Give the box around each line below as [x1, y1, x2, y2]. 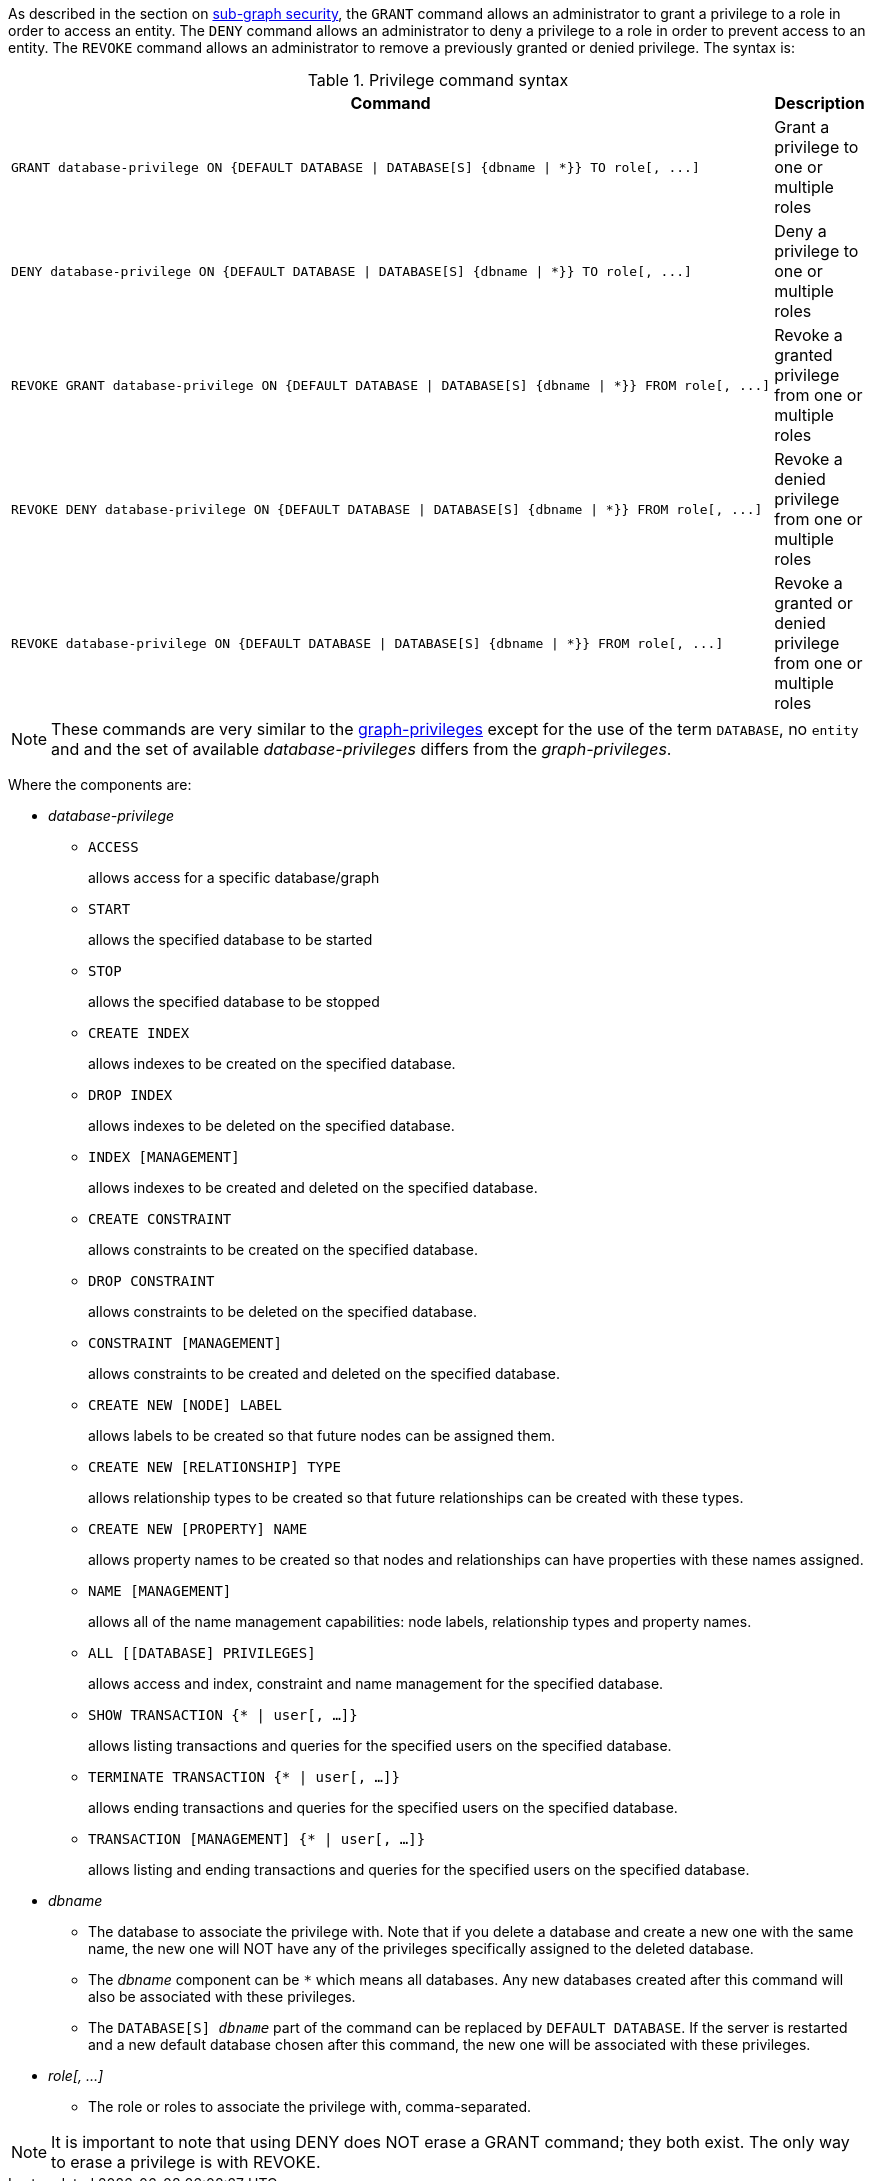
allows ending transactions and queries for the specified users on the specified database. [88, 1799, 678, 1816]
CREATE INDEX [88, 1025, 190, 1041]
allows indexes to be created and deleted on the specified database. [88, 1179, 538, 1196]
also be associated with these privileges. [88, 1988, 356, 2005]
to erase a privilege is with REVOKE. [51, 2152, 321, 2172]
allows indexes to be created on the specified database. [88, 1055, 456, 1072]
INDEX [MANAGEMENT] [88, 1149, 240, 1165]
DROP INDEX [88, 1087, 173, 1103]
